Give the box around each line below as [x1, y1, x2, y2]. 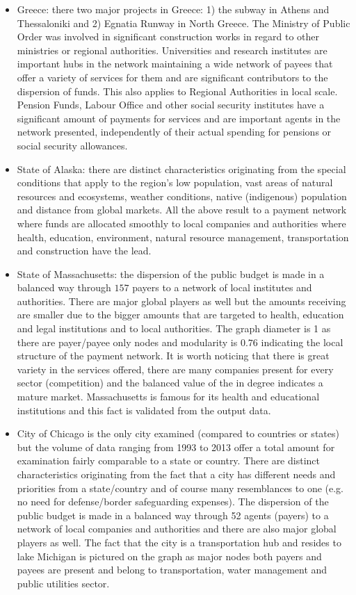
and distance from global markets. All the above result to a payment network [17, 202, 347, 217]
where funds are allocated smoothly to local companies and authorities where [17, 215, 346, 230]
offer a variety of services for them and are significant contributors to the [17, 70, 328, 84]
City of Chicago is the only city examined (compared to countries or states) [17, 426, 339, 441]
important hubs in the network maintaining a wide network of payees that [17, 56, 333, 71]
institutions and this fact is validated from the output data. [17, 402, 271, 417]
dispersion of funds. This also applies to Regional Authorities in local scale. [17, 83, 338, 98]
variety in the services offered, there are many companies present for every [17, 361, 334, 376]
